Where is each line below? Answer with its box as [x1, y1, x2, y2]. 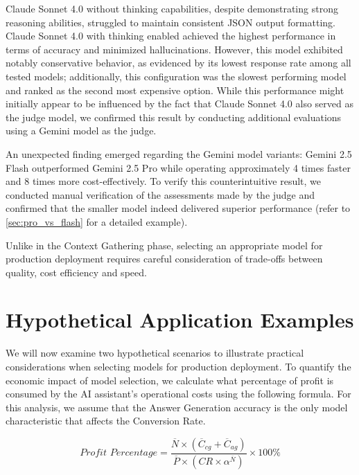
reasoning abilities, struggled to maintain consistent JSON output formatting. [6, 15, 335, 29]
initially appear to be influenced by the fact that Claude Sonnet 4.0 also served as [6, 96, 353, 111]
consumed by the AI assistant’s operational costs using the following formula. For [6, 386, 351, 401]
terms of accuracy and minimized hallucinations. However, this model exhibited [6, 42, 343, 56]
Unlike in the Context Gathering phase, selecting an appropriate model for [6, 238, 323, 252]
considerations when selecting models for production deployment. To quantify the [6, 359, 351, 373]
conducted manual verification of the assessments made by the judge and [6, 187, 315, 201]
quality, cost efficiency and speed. [6, 265, 147, 279]
